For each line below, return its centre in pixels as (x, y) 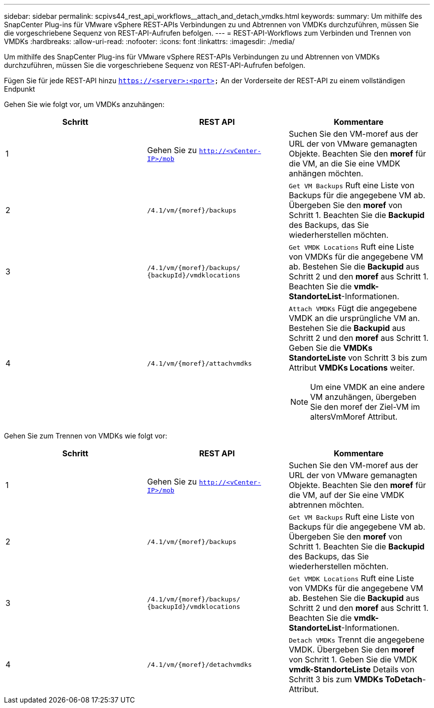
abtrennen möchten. (326, 505)
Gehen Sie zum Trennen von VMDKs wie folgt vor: (86, 436)
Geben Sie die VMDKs (330, 348)
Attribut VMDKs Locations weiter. (352, 368)
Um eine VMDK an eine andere (368, 387)
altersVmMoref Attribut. (354, 417)
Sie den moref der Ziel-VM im (365, 407)
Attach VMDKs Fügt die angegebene (353, 308)
